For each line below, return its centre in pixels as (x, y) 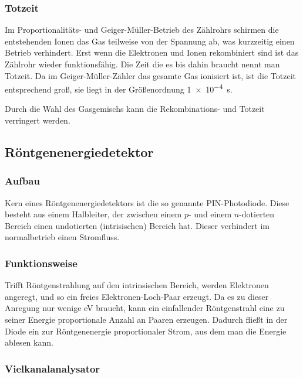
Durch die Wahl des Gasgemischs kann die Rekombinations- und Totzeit (135, 109)
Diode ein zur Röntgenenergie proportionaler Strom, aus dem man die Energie (146, 331)
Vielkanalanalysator (53, 368)
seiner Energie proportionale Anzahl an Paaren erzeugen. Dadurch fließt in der (146, 319)
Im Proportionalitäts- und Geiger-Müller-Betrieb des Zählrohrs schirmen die (142, 30)
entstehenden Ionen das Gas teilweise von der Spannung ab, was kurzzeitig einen (150, 41)
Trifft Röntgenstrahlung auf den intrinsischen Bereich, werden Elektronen (137, 285)
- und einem (210, 214)
